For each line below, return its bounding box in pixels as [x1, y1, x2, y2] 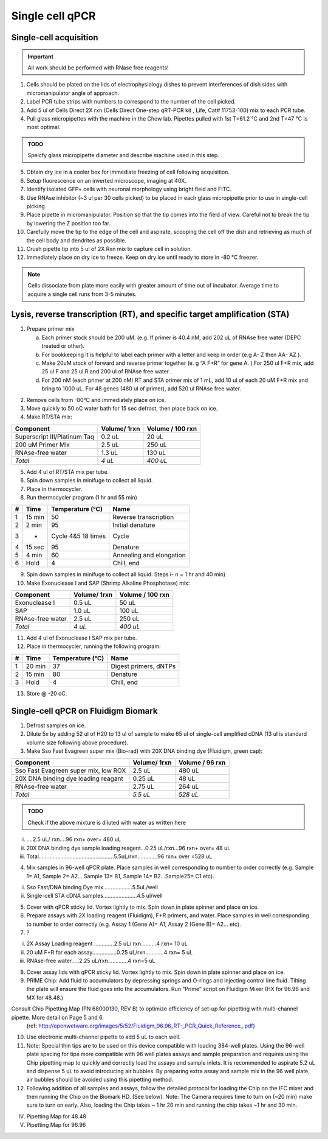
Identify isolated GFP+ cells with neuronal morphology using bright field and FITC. [26, 186, 232, 193]
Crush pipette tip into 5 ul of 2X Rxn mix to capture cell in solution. [26, 245, 193, 252]
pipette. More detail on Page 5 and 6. [11, 1014, 104, 1021]
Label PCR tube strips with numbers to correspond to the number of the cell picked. [26, 98, 236, 105]
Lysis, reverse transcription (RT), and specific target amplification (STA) [11, 309, 290, 320]
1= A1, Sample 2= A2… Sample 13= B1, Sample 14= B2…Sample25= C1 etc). [26, 872, 215, 880]
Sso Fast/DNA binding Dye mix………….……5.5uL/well [26, 884, 158, 891]
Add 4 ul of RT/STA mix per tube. [26, 468, 109, 475]
